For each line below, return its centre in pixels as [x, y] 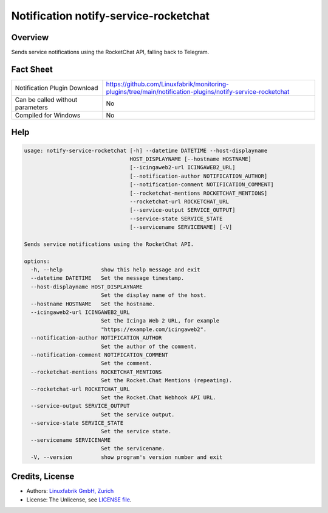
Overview [30, 37]
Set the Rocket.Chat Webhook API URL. [159, 397]
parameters [31, 107]
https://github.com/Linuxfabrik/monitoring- [167, 84]
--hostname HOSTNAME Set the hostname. [93, 304]
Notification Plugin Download [56, 88]
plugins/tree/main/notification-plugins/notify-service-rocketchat [198, 91]
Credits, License [43, 477]
